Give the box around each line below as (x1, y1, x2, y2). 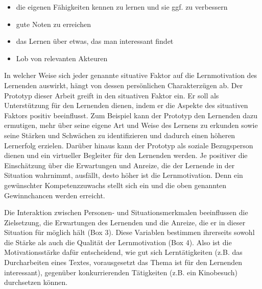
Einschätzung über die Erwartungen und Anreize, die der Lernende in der (4, 160, 235, 170)
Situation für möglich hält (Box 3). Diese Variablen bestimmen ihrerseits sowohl (4, 227, 255, 238)
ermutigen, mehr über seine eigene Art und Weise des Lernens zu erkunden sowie (4, 120, 258, 130)
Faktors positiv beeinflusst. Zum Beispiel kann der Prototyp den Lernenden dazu (4, 110, 258, 120)
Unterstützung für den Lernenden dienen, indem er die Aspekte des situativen (4, 100, 248, 111)
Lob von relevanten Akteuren (16, 52, 108, 63)
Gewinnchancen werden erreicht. (4, 190, 105, 200)
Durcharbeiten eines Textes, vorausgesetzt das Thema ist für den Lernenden (4, 257, 243, 268)
